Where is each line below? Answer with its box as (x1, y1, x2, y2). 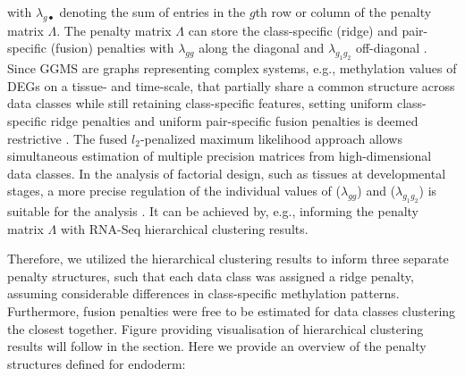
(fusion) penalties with (50, 38, 174, 57)
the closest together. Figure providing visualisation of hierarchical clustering (7, 319, 424, 338)
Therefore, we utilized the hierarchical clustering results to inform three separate (7, 249, 449, 268)
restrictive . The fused (7, 129, 128, 147)
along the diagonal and (199, 38, 325, 57)
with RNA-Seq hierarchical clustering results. (60, 219, 309, 238)
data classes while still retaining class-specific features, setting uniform (7, 94, 393, 113)
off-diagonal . (355, 38, 427, 57)
